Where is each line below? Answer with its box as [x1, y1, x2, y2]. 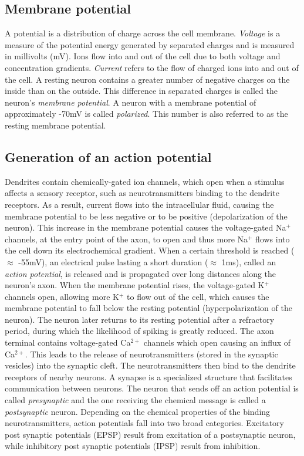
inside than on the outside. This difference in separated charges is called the [5, 85, 278, 97]
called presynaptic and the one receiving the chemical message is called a [5, 394, 266, 406]
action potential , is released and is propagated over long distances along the [5, 267, 276, 279]
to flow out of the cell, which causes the [127, 290, 269, 302]
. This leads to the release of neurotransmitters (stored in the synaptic [25, 347, 278, 360]
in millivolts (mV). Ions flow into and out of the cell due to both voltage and [5, 50, 281, 62]
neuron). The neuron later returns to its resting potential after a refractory [5, 313, 275, 325]
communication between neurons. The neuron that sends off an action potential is [5, 382, 299, 394]
